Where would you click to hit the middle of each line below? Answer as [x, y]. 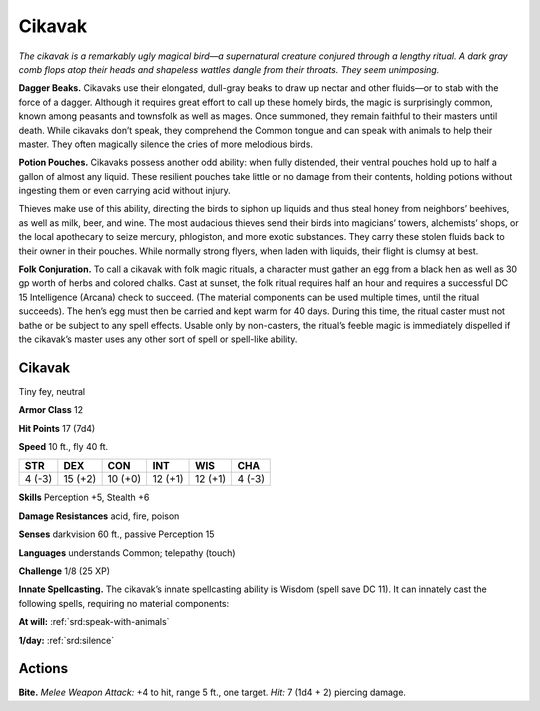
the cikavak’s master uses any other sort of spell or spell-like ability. [158, 339]
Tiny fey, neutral [51, 391]
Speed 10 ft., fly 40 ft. [63, 447]
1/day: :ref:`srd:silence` [66, 640]
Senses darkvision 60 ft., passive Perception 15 [116, 534]
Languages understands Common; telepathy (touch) [127, 552]
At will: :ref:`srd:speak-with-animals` [94, 622]
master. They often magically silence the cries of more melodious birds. [166, 144]
